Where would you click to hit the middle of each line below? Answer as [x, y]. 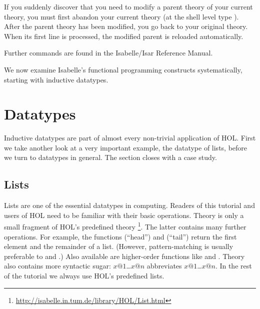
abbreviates [164, 266]
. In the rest [233, 266]
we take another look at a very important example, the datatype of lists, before [126, 147]
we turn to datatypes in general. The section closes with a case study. [110, 157]
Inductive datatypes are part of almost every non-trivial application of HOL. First [130, 138]
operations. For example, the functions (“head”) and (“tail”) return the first [120, 236]
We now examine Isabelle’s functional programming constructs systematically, [123, 69]
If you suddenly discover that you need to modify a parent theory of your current [128, 6]
